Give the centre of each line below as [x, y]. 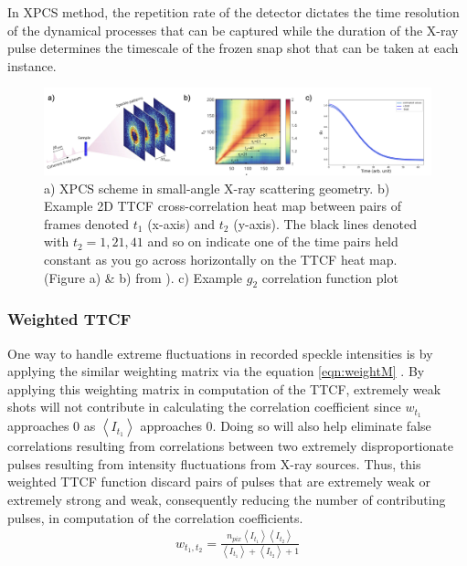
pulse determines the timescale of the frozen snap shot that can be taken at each [233, 48]
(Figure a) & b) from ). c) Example [143, 277]
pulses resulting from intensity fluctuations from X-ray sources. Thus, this [214, 463]
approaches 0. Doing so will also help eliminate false [286, 426]
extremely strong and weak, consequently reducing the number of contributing [227, 500]
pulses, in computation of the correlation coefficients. [155, 517]
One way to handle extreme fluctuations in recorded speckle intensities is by [220, 353]
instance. [32, 65]
